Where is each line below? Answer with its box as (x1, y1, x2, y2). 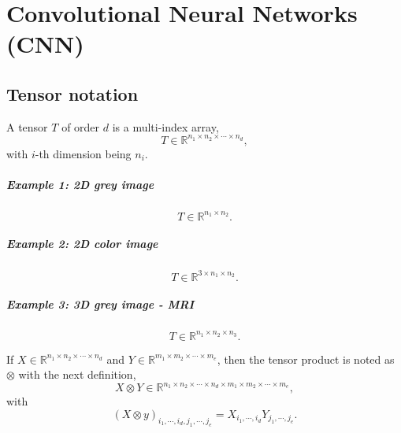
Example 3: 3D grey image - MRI (6, 296, 195, 313)
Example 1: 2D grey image (6, 176, 154, 193)
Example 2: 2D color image (6, 235, 158, 252)
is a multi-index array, (112, 118, 219, 135)
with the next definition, (18, 366, 136, 383)
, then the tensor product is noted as (217, 350, 395, 367)
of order (61, 118, 100, 135)
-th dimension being (35, 145, 132, 161)
